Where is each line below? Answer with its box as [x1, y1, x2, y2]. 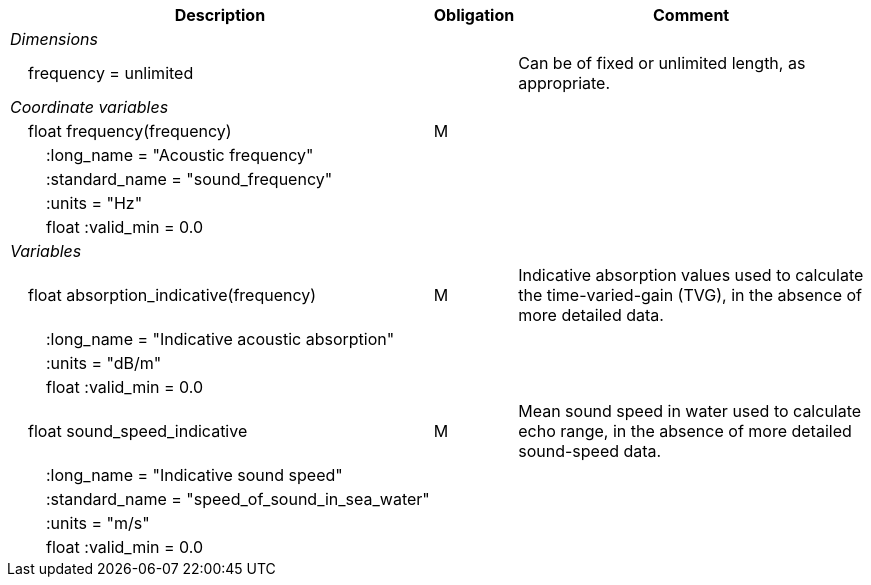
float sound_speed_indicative [28, 421, 248, 441]
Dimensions [10, 29, 98, 49]
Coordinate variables [10, 97, 169, 117]
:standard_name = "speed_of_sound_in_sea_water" [46, 489, 430, 509]
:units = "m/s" [46, 513, 150, 533]
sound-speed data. [518, 441, 662, 461]
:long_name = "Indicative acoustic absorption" [46, 329, 395, 349]
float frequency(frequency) [28, 121, 232, 141]
